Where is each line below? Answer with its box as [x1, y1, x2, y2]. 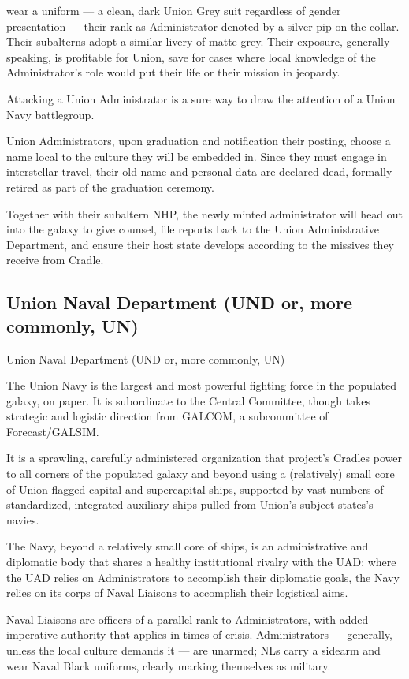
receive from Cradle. [6, 252, 104, 268]
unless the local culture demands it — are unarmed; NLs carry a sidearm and [6, 642, 381, 658]
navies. [6, 511, 39, 528]
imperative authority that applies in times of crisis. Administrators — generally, [6, 626, 392, 643]
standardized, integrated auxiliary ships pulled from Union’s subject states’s [6, 496, 374, 513]
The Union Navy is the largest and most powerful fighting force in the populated [6, 377, 397, 394]
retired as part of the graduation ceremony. [6, 178, 214, 195]
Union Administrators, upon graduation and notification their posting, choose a [6, 132, 391, 149]
